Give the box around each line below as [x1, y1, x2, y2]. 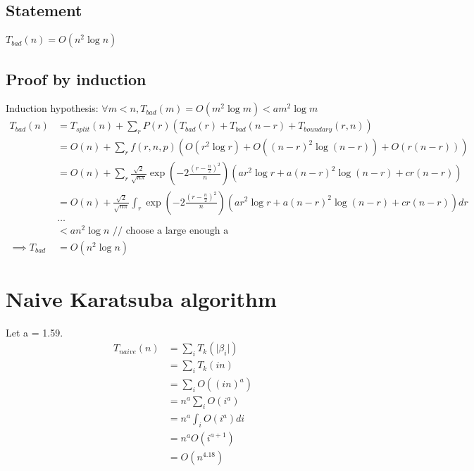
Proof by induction [6, 68, 146, 89]
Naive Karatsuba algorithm [6, 284, 277, 313]
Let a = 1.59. [6, 325, 63, 339]
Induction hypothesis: [6, 101, 99, 115]
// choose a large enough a [113, 225, 229, 236]
